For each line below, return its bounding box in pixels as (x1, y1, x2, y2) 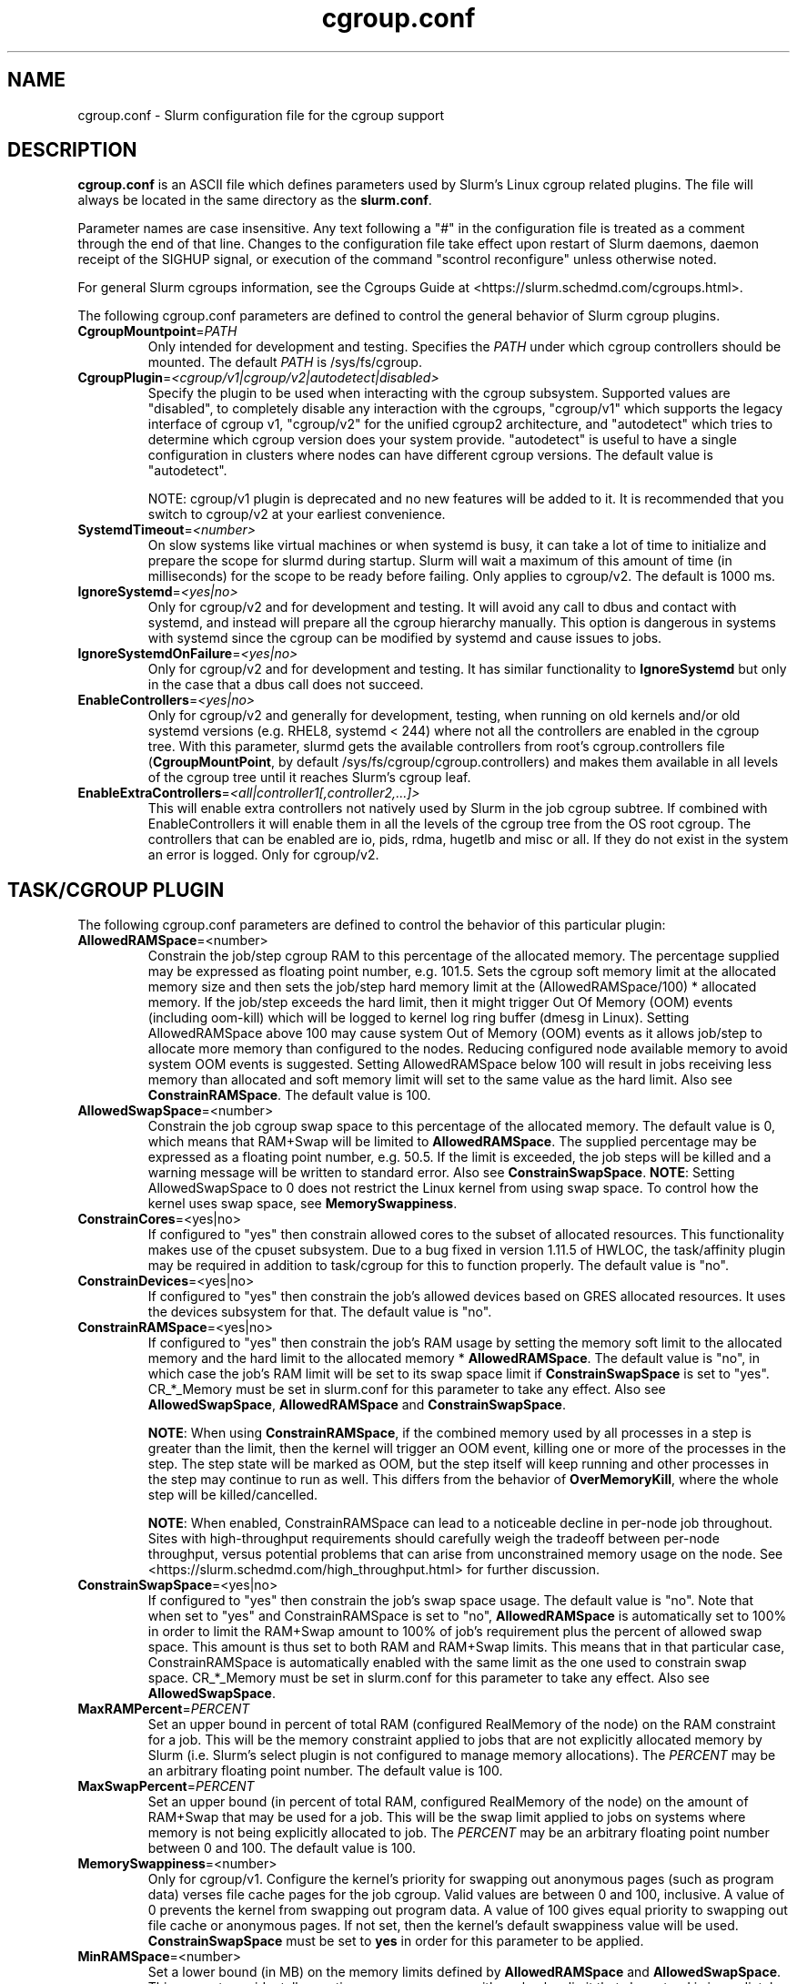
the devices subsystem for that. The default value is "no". (147, 1304, 492, 1320)
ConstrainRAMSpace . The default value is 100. (147, 1087, 431, 1104)
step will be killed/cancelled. (147, 1487, 318, 1503)
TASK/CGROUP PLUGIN (7, 878, 225, 901)
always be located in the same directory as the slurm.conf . (77, 192, 432, 209)
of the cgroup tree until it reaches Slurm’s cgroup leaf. (147, 769, 471, 786)
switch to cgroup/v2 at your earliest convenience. (147, 506, 446, 523)
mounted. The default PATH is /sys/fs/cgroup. (147, 354, 422, 371)
